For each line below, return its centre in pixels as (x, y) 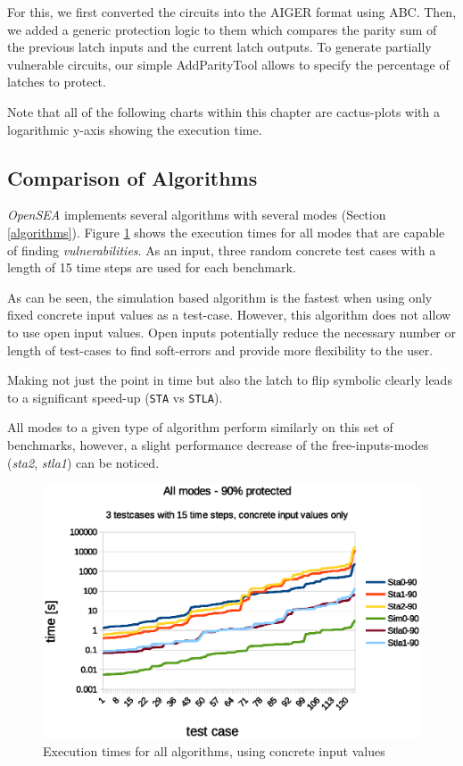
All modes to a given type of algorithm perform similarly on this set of (200, 427)
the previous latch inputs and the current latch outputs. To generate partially (219, 47)
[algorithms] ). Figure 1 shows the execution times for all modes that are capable (226, 232)
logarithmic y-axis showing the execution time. (135, 129)
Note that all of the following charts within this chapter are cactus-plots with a (223, 111)
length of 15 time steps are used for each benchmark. (152, 267)
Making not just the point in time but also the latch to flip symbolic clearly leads (230, 380)
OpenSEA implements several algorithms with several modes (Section (197, 215)
